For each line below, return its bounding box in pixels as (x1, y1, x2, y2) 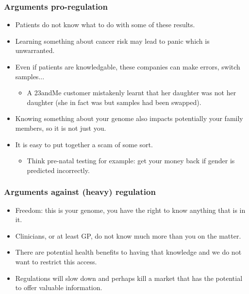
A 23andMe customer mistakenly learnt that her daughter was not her (27, 87, 236, 98)
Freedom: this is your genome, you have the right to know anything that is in (15, 205, 246, 215)
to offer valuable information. (15, 282, 102, 293)
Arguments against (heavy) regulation (4, 186, 156, 198)
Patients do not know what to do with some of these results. (15, 19, 195, 30)
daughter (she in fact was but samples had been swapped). (27, 97, 201, 107)
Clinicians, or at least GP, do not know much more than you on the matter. (15, 230, 241, 241)
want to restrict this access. (15, 256, 97, 266)
